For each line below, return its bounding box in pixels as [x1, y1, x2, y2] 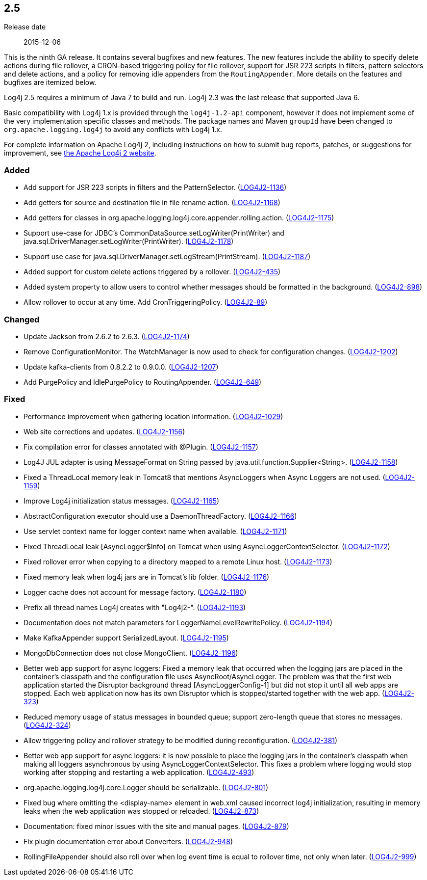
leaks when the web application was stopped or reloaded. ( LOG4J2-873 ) [24, 806, 259, 815]
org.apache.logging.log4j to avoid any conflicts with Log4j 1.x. [4, 125, 222, 134]
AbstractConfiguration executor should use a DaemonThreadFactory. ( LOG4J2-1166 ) [24, 511, 297, 520]
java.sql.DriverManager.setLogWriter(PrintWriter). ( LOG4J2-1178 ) [24, 237, 234, 246]
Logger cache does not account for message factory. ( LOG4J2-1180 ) [24, 587, 247, 596]
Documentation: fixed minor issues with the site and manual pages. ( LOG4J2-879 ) [24, 822, 289, 830]
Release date [4, 23, 46, 31]
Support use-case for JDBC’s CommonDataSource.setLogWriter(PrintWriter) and [24, 229, 284, 238]
